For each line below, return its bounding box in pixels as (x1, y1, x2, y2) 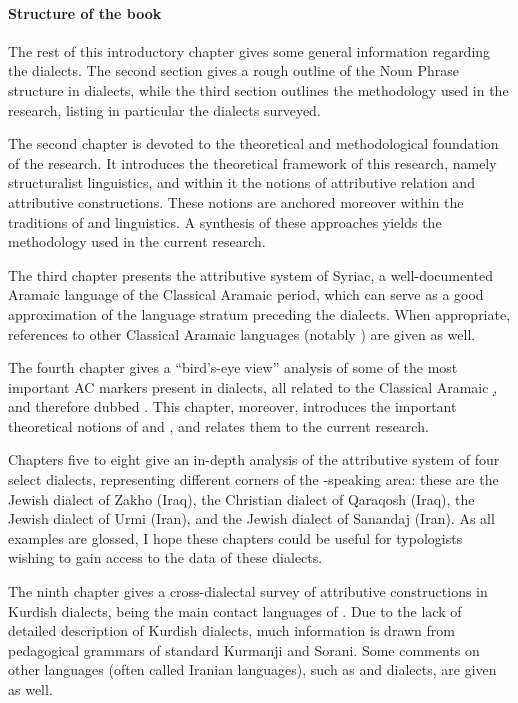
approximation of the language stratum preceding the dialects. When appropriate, (8, 303, 511, 324)
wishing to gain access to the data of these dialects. (8, 547, 323, 568)
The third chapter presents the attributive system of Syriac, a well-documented (8, 264, 494, 285)
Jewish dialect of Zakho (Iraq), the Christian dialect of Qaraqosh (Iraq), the (8, 488, 475, 509)
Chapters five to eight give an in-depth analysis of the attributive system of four (8, 449, 500, 470)
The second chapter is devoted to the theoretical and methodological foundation (8, 133, 499, 154)
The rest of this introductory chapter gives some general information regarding (8, 40, 491, 61)
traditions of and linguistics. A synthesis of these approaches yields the (8, 211, 442, 232)
